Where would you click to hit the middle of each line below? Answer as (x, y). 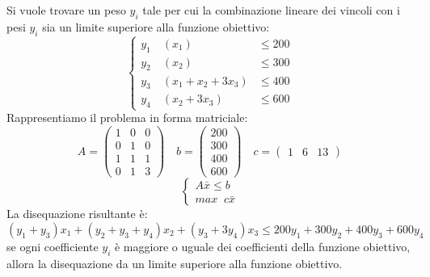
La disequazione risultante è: (77, 214)
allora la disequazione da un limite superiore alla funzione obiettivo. (175, 263)
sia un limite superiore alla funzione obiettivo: (156, 26)
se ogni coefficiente (53, 246)
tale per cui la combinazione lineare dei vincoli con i (271, 10)
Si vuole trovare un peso (66, 10)
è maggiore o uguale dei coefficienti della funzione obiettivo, (262, 246)
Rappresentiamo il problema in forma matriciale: (127, 118)
